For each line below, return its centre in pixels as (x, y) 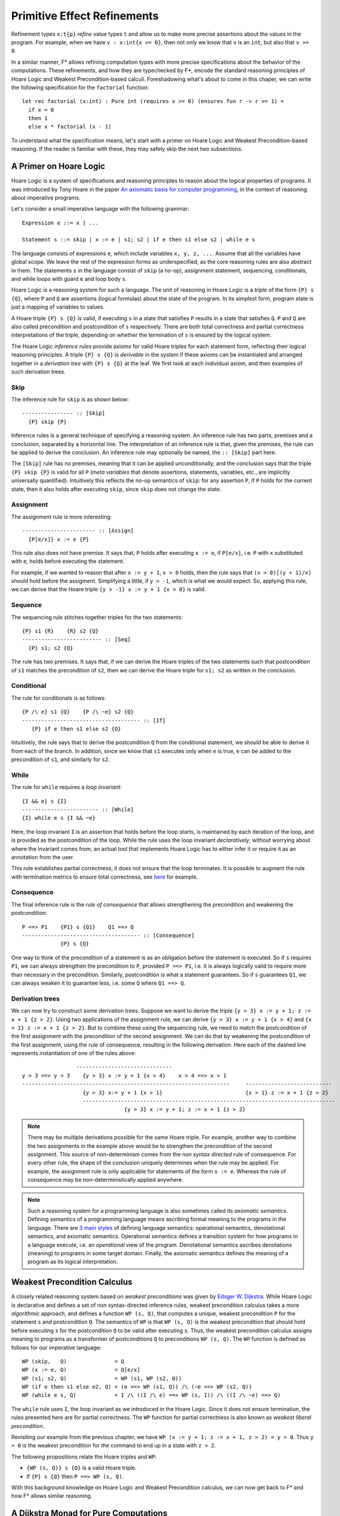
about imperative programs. (46, 198)
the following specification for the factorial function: (80, 87)
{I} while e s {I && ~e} (59, 818)
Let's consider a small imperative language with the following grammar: (100, 209)
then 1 (38, 119)
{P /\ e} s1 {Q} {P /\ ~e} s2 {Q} (78, 712)
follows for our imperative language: (56, 1347)
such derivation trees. (38, 371)
